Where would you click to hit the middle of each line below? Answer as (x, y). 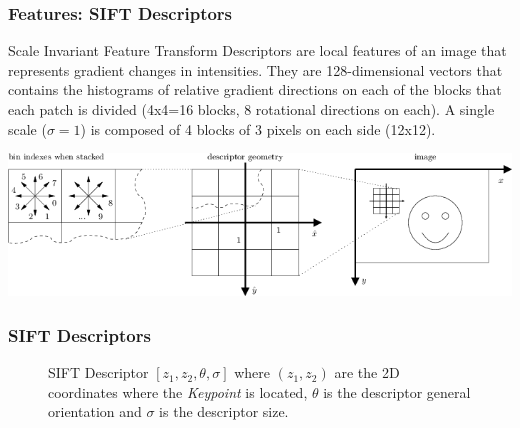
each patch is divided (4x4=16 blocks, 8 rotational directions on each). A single (251, 109)
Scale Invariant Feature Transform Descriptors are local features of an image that (257, 50)
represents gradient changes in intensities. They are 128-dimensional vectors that (255, 69)
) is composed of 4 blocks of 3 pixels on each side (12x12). (258, 128)
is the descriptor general (397, 391)
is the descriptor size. (224, 411)
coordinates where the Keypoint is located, (178, 391)
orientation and (95, 411)
